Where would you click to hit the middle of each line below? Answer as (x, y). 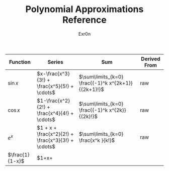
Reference (84, 20)
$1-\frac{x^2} (54, 101)
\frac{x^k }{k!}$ (97, 140)
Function (20, 62)
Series (56, 62)
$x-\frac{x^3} (53, 73)
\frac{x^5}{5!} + (55, 86)
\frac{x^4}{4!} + (55, 113)
